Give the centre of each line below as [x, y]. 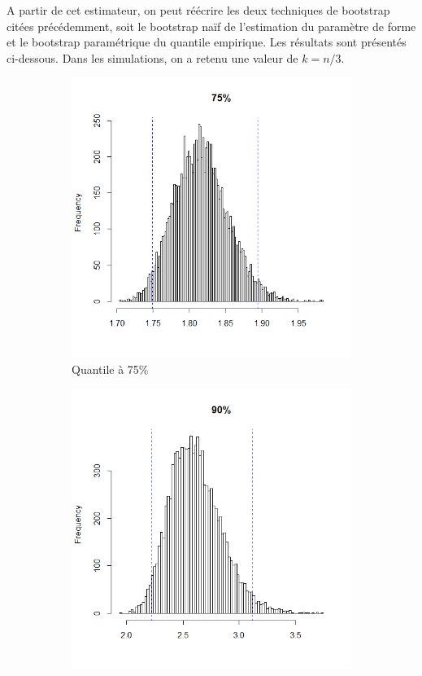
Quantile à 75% [110, 369]
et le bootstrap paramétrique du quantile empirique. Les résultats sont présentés [207, 42]
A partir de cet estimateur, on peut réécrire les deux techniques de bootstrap [198, 10]
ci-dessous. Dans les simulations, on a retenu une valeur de [152, 57]
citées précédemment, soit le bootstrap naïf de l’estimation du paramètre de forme [211, 26]
